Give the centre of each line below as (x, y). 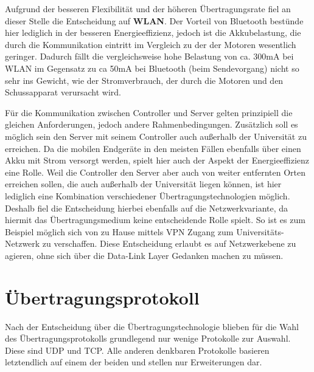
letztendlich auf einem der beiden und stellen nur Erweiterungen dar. (134, 362)
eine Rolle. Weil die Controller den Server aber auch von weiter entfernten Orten (155, 172)
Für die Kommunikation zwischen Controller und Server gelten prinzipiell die (149, 112)
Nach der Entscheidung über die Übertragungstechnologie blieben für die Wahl (152, 326)
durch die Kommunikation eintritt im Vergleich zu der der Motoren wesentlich (151, 44)
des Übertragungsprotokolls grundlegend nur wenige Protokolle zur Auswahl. (148, 338)
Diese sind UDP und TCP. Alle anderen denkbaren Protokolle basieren (137, 350)
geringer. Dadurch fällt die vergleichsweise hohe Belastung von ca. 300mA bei (149, 56)
